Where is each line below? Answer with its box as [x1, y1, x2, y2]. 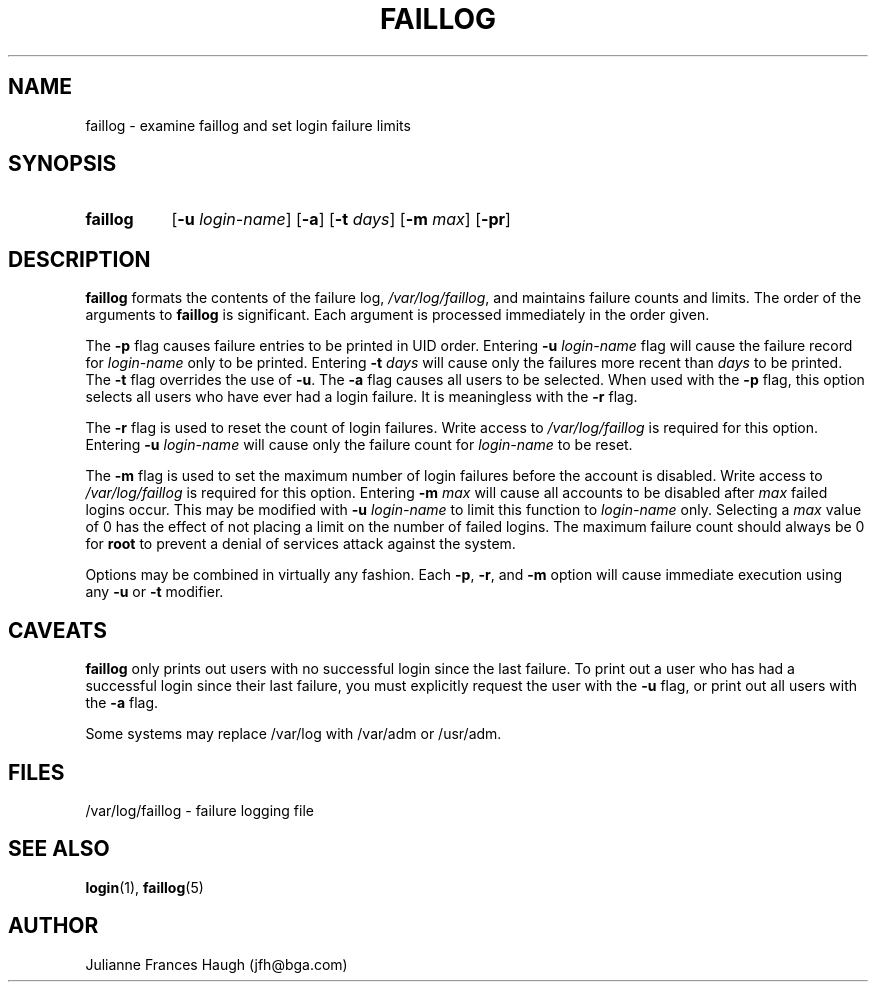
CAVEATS [8, 617, 107, 643]
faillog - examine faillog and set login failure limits [85, 116, 411, 134]
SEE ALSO [8, 836, 110, 862]
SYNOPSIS [8, 151, 117, 177]
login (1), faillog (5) [85, 878, 204, 896]
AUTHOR [8, 913, 99, 939]
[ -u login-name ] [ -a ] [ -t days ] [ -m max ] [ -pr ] [171, 209, 511, 230]
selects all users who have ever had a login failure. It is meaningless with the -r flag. [85, 388, 638, 406]
